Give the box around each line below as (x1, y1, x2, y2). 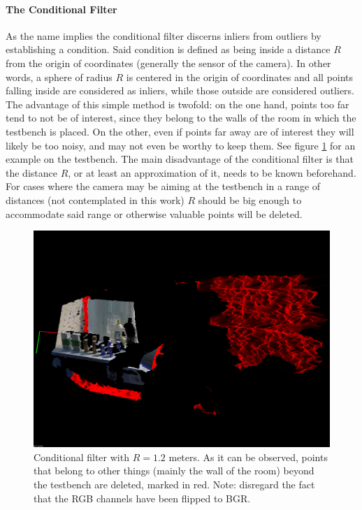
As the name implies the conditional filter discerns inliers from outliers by (6, 28, 321, 43)
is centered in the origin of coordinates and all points (126, 69, 354, 84)
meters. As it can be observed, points (168, 449, 328, 464)
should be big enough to (198, 192, 302, 207)
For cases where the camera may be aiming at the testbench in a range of (6, 179, 321, 194)
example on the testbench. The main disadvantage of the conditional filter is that (6, 152, 354, 166)
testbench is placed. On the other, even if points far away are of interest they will (6, 124, 354, 138)
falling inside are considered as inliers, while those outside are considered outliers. (6, 83, 355, 98)
